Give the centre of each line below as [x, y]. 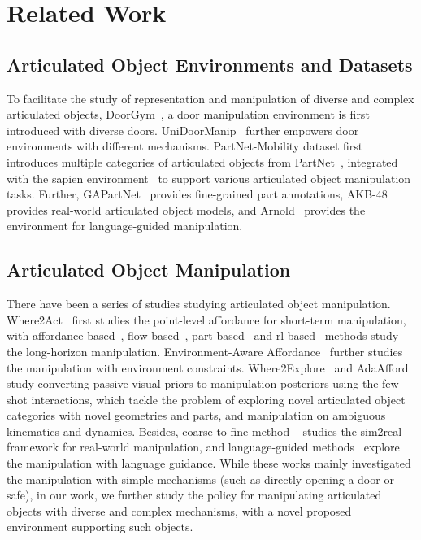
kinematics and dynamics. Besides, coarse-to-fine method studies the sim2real [204, 431]
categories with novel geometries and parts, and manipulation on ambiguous [196, 415]
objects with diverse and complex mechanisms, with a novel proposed [179, 510]
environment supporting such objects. [100, 527]
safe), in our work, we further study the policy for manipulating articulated [194, 495]
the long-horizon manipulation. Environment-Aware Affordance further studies [205, 351]
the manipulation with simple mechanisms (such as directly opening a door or [200, 479]
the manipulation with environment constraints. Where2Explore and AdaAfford [208, 367]
